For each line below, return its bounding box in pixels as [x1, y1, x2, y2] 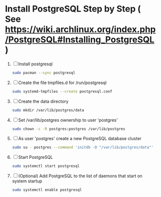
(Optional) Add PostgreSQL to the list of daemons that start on [18, 173, 143, 179]
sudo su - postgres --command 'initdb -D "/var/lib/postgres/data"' [12, 145, 154, 150]
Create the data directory [18, 98, 69, 104]
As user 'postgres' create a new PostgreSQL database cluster [18, 136, 142, 141]
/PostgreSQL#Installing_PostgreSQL [5, 34, 155, 45]
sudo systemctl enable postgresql [12, 187, 82, 193]
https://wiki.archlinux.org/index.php [5, 24, 156, 35]
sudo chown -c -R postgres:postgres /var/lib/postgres [12, 127, 126, 131]
